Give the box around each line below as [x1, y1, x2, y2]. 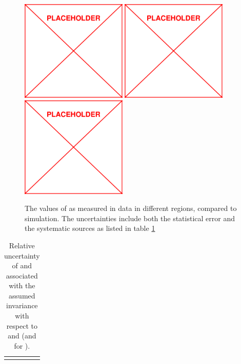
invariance [6, 300, 38, 311]
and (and [8, 330, 36, 341]
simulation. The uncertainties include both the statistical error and [25, 212, 235, 223]
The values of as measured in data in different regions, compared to [25, 203, 237, 213]
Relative [9, 240, 35, 250]
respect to [6, 320, 38, 331]
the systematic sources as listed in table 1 [25, 223, 155, 233]
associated [6, 270, 38, 281]
